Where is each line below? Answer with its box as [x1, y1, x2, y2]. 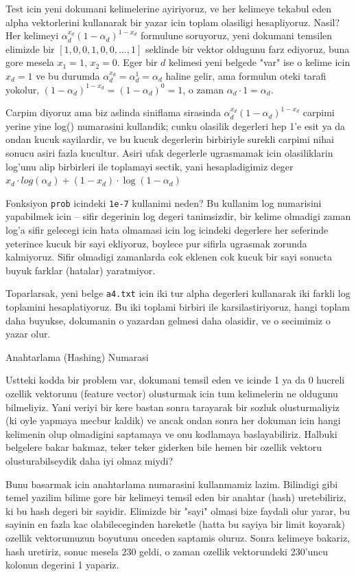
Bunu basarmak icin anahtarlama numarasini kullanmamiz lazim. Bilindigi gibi [5, 476, 338, 491]
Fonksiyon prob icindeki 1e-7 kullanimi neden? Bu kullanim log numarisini [5, 195, 322, 210]
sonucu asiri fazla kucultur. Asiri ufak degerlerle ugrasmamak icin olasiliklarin [5, 145, 333, 159]
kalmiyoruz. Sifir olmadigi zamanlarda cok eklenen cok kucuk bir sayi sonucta [5, 250, 332, 264]
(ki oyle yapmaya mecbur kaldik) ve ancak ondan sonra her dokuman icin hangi [5, 413, 341, 428]
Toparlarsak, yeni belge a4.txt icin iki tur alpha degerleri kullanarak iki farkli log [5, 286, 351, 300]
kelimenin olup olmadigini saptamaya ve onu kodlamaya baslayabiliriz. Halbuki [5, 426, 337, 441]
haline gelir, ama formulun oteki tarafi [165, 68, 327, 82]
